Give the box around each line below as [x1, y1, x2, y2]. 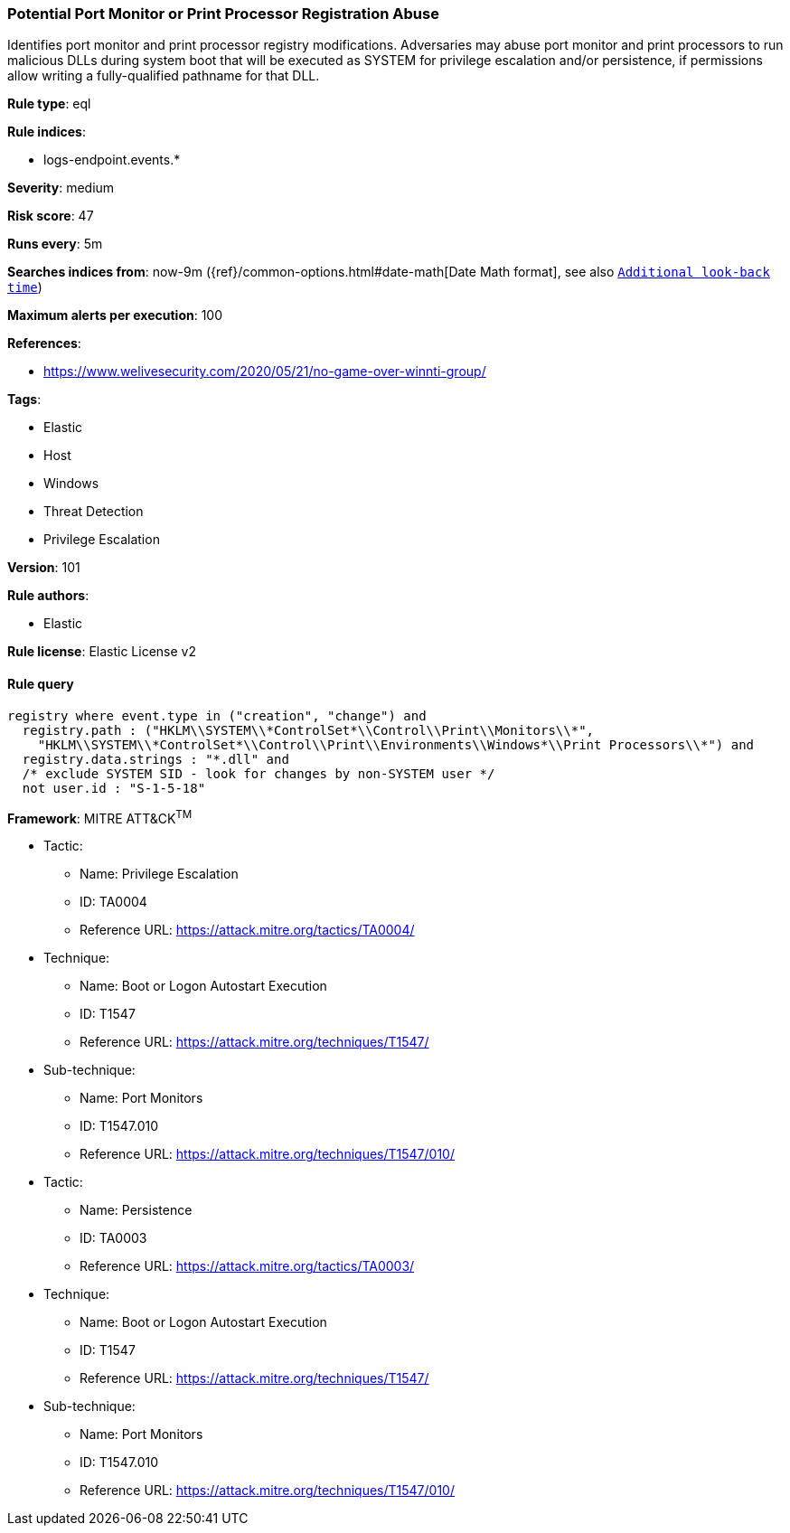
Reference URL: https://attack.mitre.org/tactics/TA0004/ [80, 922, 415, 938]
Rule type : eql [7, 96, 91, 112]
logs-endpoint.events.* [43, 152, 181, 168]
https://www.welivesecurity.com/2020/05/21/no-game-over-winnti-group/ [43, 363, 486, 380]
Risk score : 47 [7, 208, 94, 224]
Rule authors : [7, 588, 89, 604]
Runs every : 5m [7, 236, 103, 252]
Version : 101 [7, 560, 80, 576]
